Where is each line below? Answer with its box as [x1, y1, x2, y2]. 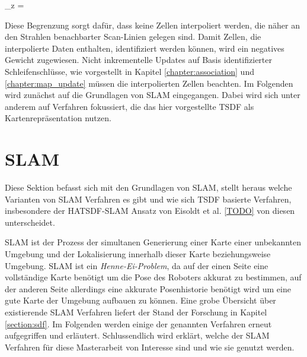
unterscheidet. [5, 216, 55, 228]
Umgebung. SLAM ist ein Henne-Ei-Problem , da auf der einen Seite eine [5, 259, 268, 271]
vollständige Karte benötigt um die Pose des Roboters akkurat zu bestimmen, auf [5, 271, 302, 283]
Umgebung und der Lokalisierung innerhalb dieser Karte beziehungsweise [5, 248, 271, 260]
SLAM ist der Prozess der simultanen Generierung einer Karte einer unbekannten [5, 236, 302, 248]
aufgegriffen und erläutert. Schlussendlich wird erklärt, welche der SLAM [5, 329, 270, 342]
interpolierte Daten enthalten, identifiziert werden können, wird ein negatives [5, 42, 284, 54]
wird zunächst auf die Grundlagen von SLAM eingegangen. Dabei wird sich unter [5, 89, 300, 101]
